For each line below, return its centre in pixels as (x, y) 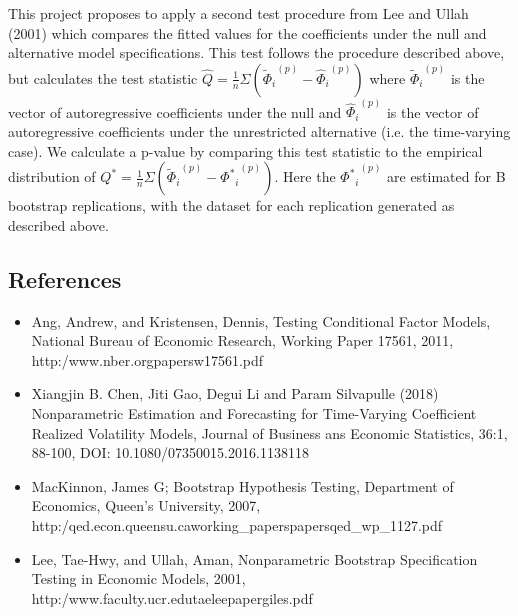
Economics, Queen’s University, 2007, (146, 505)
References (65, 278)
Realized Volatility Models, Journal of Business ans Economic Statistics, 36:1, (269, 432)
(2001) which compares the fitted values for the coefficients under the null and (247, 32)
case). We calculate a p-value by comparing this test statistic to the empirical (245, 150)
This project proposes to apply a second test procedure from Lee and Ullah (238, 13)
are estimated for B (446, 176)
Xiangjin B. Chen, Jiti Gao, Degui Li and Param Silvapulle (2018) (235, 393)
